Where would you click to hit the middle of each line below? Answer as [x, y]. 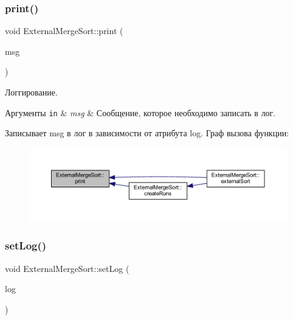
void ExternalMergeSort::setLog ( [67, 268]
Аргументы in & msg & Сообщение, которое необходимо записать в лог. [140, 112]
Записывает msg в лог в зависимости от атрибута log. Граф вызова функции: [147, 133]
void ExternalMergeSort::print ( [64, 31]
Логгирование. [31, 92]
